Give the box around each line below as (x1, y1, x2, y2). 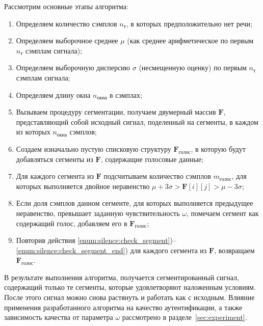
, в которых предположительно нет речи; (126, 18, 252, 29)
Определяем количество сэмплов (16, 18, 117, 29)
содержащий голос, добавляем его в (16, 218, 127, 228)
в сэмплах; (109, 89, 142, 100)
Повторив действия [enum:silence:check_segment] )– (16, 235, 177, 246)
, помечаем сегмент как (186, 207, 259, 218)
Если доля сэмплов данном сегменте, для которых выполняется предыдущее (16, 198, 253, 208)
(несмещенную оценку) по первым (139, 62, 247, 73)
